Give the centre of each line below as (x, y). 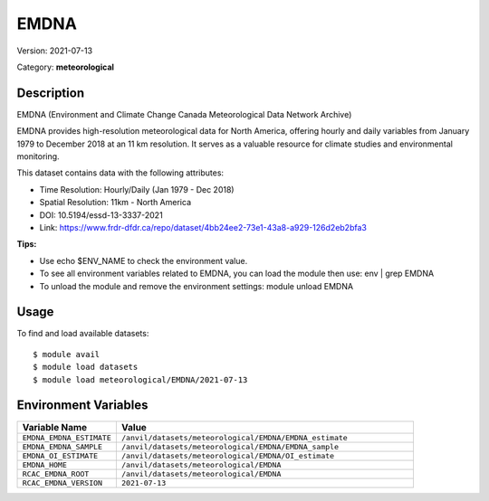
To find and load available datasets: (83, 334)
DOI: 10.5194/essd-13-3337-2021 (101, 215)
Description (51, 93)
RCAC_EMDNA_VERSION (62, 482)
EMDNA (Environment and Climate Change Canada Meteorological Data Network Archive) (184, 114)
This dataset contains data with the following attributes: (120, 173)
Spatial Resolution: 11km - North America (115, 203)
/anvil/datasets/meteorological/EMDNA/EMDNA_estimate (234, 437)
